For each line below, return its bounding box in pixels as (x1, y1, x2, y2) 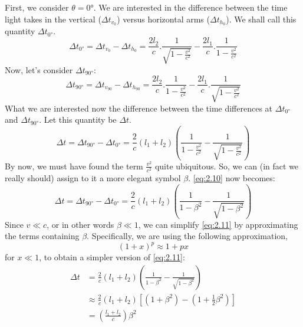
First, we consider (5, 1, 69, 13)
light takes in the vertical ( (5, 12, 101, 25)
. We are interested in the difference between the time (93, 1, 288, 13)
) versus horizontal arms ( (117, 12, 210, 25)
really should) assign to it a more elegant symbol (5, 171, 181, 184)
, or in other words (47, 218, 114, 230)
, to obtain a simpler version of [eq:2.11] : (39, 251, 185, 263)
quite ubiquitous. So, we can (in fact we (154, 159, 299, 172)
